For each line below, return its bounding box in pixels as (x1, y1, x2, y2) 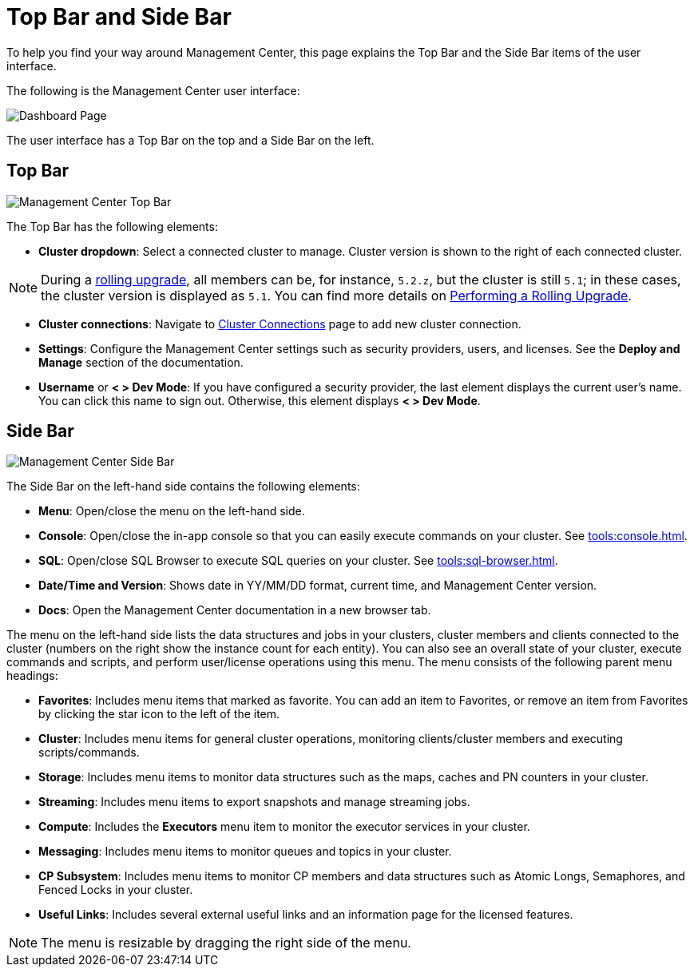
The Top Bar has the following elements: (6, 219, 218, 233)
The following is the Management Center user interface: (6, 83, 300, 97)
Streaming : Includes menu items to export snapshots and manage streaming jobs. (38, 795, 470, 809)
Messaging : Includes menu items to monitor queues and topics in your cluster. (38, 844, 452, 859)
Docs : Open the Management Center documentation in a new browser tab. (38, 603, 431, 618)
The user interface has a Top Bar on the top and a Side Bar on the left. (6, 133, 375, 147)
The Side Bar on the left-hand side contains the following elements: (6, 479, 360, 494)
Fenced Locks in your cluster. (38, 883, 193, 897)
